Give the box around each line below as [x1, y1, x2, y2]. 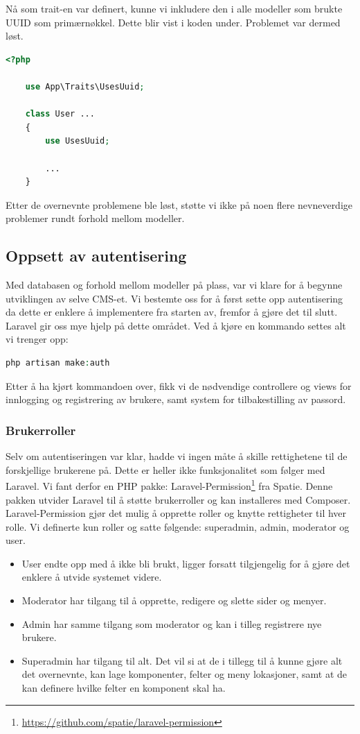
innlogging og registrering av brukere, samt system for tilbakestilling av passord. [6, 392, 346, 407]
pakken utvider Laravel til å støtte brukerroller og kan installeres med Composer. [6, 492, 351, 506]
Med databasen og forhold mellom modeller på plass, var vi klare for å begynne [6, 278, 343, 292]
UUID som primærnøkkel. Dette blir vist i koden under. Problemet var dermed [6, 15, 341, 29]
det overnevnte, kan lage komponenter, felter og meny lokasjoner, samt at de [21, 667, 348, 681]
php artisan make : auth [6, 358, 110, 368]
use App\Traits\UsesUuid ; [25, 81, 145, 92]
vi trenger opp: [6, 332, 69, 346]
